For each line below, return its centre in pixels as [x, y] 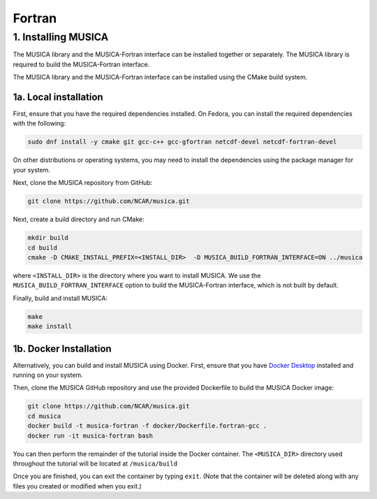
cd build [43, 247]
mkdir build [48, 238]
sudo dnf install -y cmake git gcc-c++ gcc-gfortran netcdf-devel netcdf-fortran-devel [182, 142]
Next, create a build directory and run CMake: [79, 219]
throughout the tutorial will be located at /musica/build [95, 463]
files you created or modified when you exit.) [77, 486]
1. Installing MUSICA [61, 37]
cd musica [44, 416]
